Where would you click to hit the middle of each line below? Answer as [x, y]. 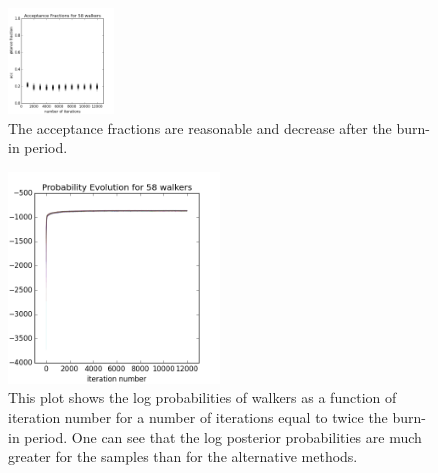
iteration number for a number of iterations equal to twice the [198, 416]
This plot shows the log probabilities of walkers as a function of [202, 397]
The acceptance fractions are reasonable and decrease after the [200, 127]
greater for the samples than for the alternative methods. [183, 456]
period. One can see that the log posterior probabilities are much [223, 436]
